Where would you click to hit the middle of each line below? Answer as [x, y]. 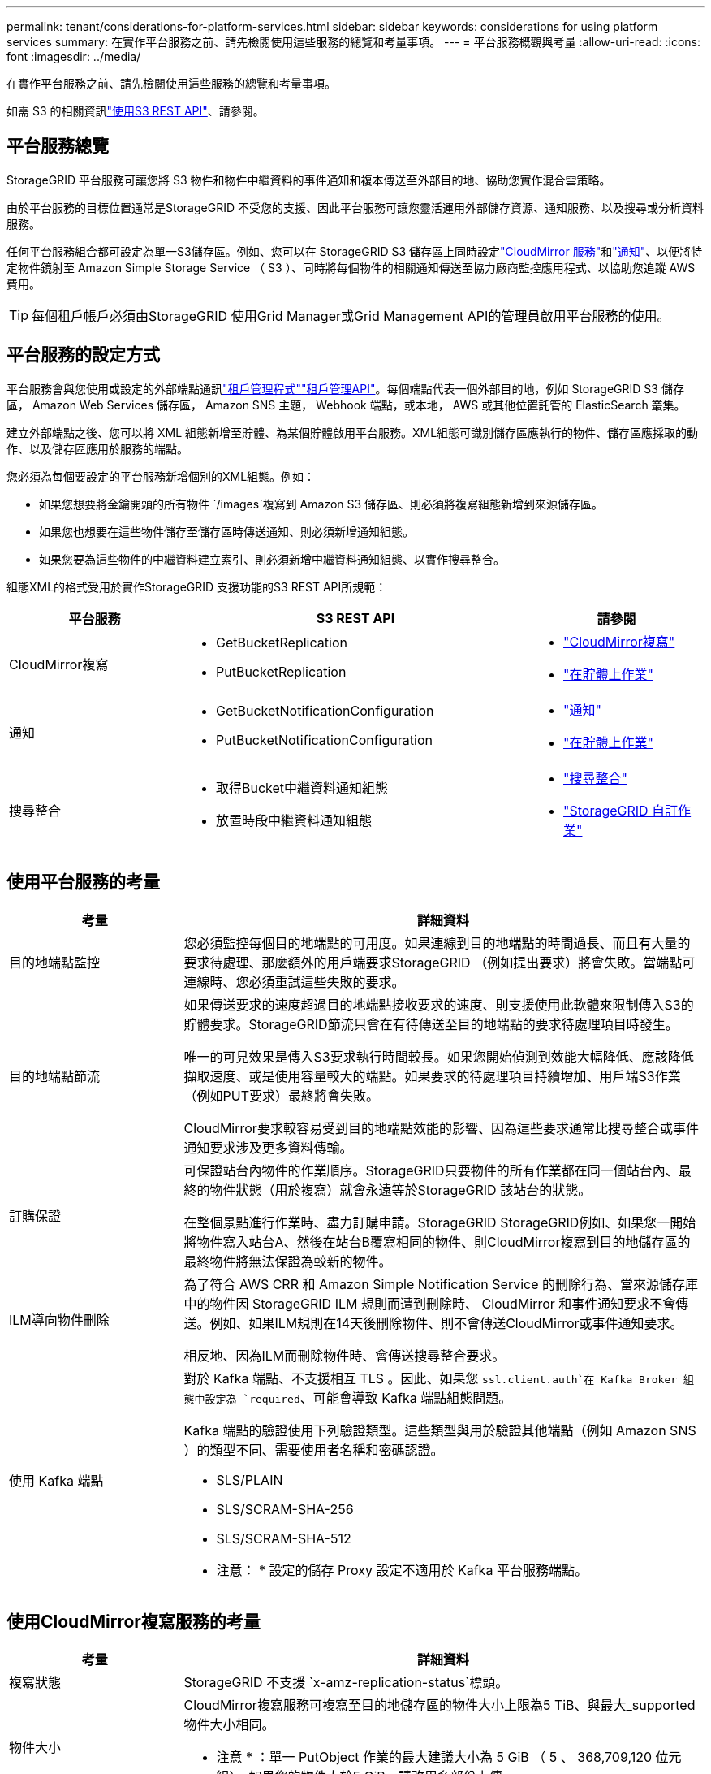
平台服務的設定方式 [83, 355]
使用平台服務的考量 [83, 882]
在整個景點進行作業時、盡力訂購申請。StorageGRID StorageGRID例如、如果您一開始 [440, 1222]
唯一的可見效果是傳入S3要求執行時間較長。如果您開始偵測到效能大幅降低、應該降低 [439, 1056]
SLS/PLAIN [250, 1480]
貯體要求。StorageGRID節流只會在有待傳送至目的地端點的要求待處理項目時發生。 [431, 1024]
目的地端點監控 [55, 962]
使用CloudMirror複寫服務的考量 [134, 1621]
